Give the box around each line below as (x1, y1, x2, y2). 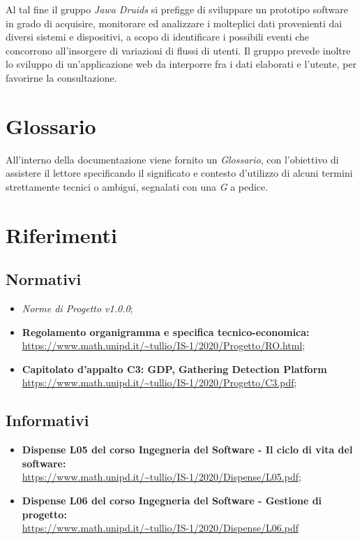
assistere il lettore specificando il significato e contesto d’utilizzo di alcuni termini (6, 166, 353, 180)
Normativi (6, 268, 82, 290)
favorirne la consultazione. (6, 70, 117, 85)
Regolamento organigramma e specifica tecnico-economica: (22, 324, 310, 339)
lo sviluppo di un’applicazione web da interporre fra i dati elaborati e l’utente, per (6, 57, 357, 71)
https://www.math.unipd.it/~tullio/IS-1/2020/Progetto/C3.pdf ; (22, 375, 297, 390)
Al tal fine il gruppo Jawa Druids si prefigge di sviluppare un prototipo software (6, 2, 349, 16)
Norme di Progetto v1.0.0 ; (22, 301, 133, 316)
